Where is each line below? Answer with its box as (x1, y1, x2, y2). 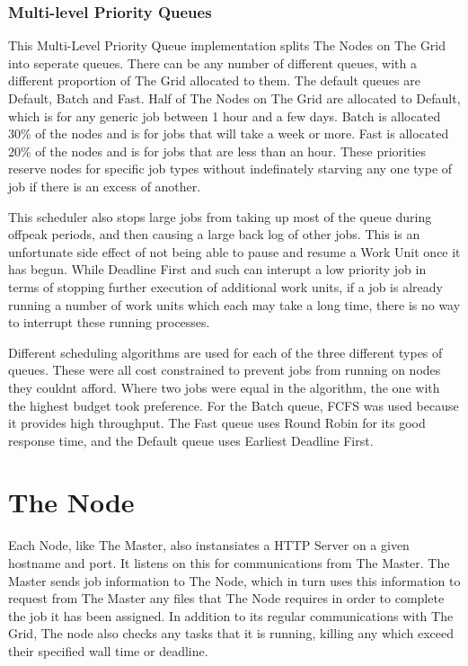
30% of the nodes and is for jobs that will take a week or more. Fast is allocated (8, 124, 449, 143)
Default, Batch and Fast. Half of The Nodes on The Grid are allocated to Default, (8, 89, 461, 107)
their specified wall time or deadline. (8, 641, 208, 660)
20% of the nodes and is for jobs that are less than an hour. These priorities (8, 141, 427, 160)
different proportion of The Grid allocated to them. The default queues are (8, 71, 420, 90)
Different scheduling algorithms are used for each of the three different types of (8, 342, 443, 361)
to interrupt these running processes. (8, 313, 210, 332)
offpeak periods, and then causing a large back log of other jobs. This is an (8, 225, 420, 244)
